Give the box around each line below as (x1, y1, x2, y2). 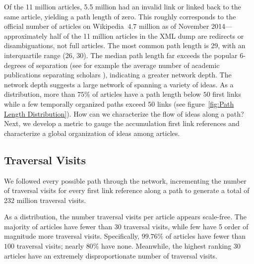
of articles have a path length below (92, 89, 201, 99)
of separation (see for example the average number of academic (28, 60, 220, 70)
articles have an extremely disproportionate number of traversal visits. (4, 250, 217, 261)
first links (212, 89, 241, 99)
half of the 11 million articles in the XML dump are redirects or (50, 30, 244, 41)
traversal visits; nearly (16, 241, 84, 251)
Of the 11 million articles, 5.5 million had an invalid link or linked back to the (4, 1, 241, 11)
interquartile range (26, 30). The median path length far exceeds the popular (4, 50, 238, 60)
